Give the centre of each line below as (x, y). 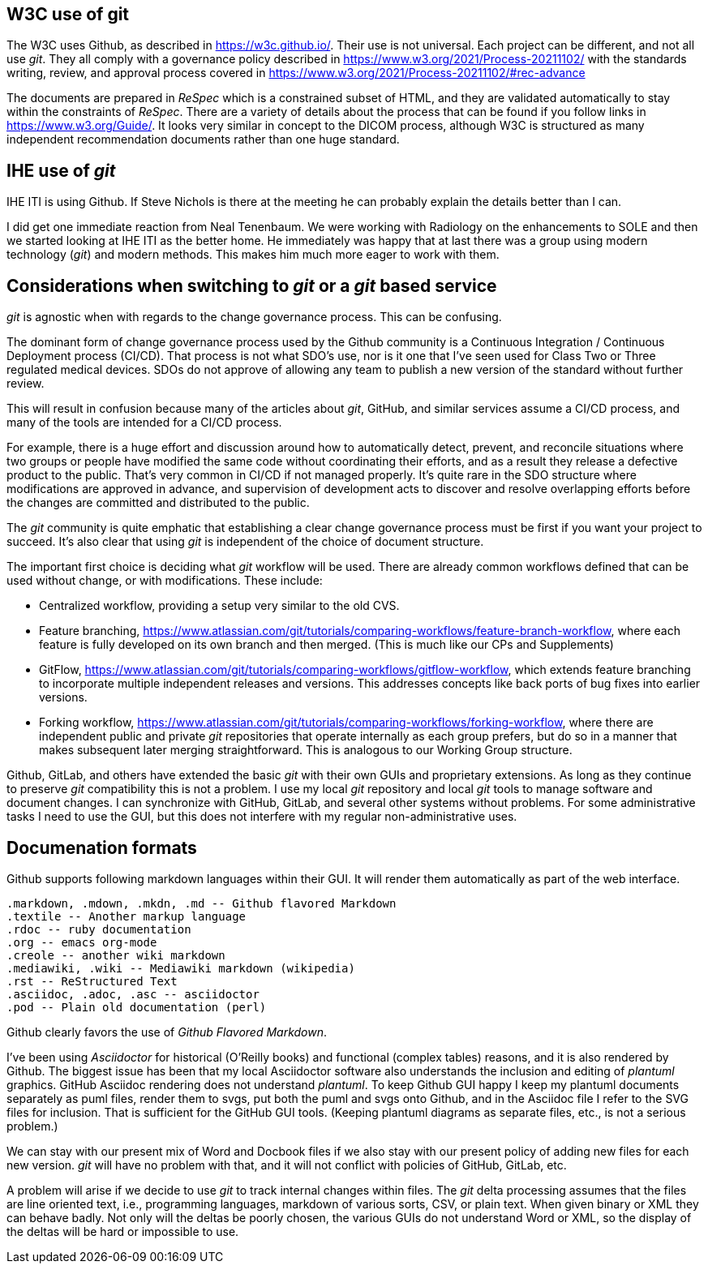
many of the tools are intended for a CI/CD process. (144, 423)
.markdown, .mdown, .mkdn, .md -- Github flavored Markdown (202, 903)
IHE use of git (61, 170)
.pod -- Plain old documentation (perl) (137, 1007)
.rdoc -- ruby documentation (99, 929)
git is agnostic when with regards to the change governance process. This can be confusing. (254, 317)
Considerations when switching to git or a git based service (252, 285)
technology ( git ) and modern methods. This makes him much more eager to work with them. (253, 255)
